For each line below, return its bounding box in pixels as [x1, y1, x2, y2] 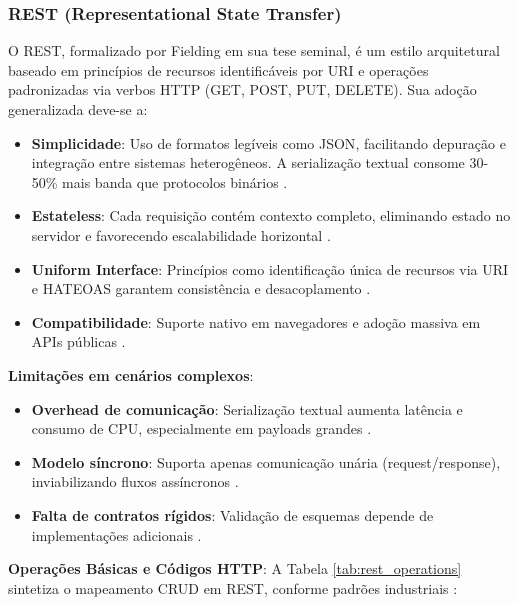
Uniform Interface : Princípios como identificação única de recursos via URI [31, 258, 509, 279]
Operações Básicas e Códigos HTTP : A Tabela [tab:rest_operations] [8, 558, 462, 579]
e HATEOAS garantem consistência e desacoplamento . [31, 278, 371, 299]
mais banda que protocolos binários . [62, 171, 288, 192]
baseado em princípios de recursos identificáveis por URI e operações [8, 59, 429, 80]
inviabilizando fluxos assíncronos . [31, 471, 239, 492]
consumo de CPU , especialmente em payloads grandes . [31, 418, 372, 439]
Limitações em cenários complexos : [8, 364, 254, 385]
